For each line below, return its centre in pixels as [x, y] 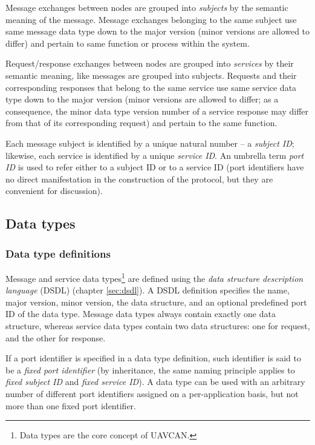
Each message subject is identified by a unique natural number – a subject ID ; [150, 143]
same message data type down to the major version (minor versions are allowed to [158, 31]
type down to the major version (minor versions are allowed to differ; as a [142, 99]
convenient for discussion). [54, 191]
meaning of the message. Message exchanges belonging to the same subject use [151, 19]
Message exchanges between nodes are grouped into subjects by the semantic [147, 7]
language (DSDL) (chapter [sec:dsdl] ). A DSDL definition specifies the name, [148, 290]
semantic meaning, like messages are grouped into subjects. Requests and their [151, 75]
